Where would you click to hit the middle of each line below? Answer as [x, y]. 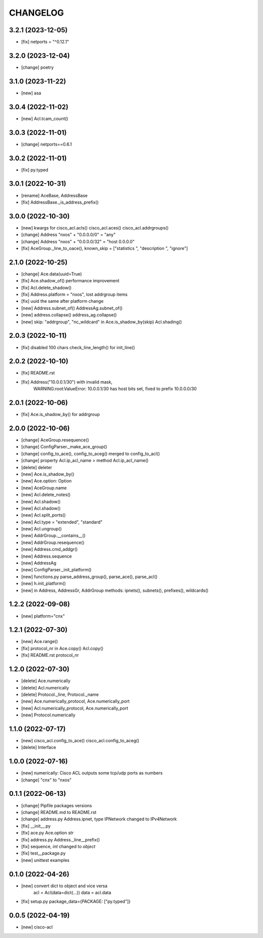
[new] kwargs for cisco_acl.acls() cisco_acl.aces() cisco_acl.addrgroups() [95, 228]
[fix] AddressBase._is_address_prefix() [60, 202]
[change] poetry [38, 67]
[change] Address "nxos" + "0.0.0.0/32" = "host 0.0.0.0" [78, 241]
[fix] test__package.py [43, 853]
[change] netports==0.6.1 [47, 144]
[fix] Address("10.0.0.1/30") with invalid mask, [67, 382]
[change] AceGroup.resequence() [55, 440]
